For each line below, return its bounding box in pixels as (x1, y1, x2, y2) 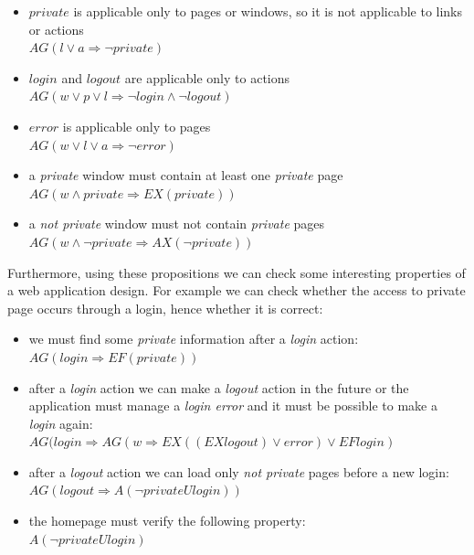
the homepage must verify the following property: (28, 511, 306, 530)
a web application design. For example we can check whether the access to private (7, 281, 466, 300)
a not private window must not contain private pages (28, 214, 325, 233)
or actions (28, 19, 84, 38)
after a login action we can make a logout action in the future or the (28, 378, 409, 397)
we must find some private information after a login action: (28, 329, 359, 348)
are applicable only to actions (124, 68, 290, 87)
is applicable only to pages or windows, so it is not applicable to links (73, 2, 463, 20)
